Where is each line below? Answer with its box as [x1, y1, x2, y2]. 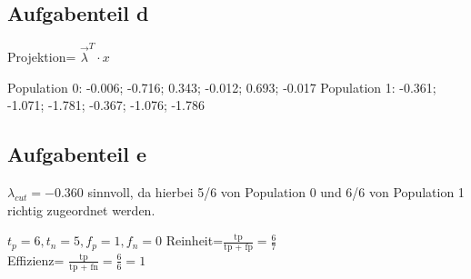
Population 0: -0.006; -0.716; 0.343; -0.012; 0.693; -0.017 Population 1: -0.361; [7, 77, 436, 96]
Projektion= [7, 46, 76, 65]
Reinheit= [165, 231, 224, 250]
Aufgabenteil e [7, 140, 147, 168]
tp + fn [69, 262, 98, 272]
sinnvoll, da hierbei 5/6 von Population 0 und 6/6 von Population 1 [87, 182, 465, 201]
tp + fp [224, 242, 253, 252]
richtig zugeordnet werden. [7, 200, 155, 219]
